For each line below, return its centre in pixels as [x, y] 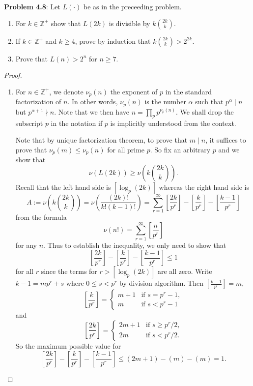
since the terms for [69, 271]
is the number [165, 102]
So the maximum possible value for [68, 345]
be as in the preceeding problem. [133, 6]
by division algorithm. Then [161, 283]
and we [229, 149]
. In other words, [93, 102]
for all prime [126, 149]
